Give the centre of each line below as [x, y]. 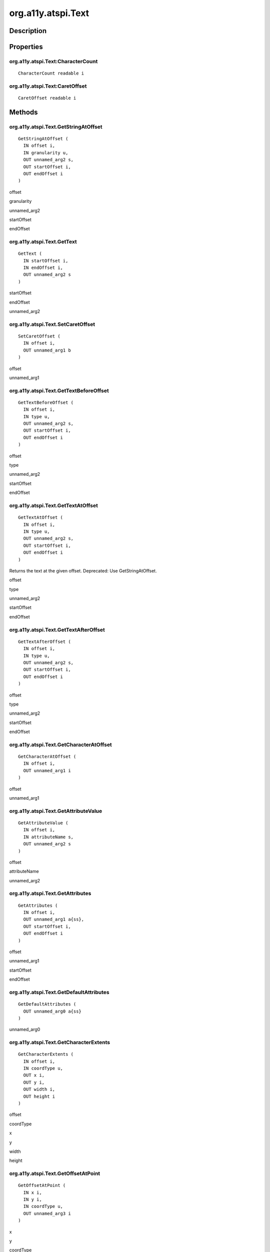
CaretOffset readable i [47, 98]
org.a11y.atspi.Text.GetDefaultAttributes [59, 992]
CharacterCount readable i [51, 73]
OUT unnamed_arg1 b [47, 350]
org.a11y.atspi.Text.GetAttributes [50, 893]
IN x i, [32, 1192]
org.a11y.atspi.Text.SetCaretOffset [52, 324]
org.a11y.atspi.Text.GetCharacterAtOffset [60, 745]
